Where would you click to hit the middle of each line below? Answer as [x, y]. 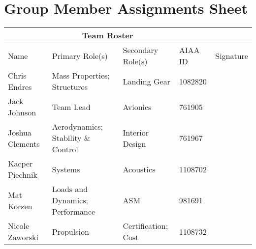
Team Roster [108, 35]
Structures [70, 87]
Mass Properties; [81, 76]
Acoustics [139, 169]
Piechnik [23, 175]
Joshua [20, 132]
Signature [232, 55]
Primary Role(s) [80, 55]
